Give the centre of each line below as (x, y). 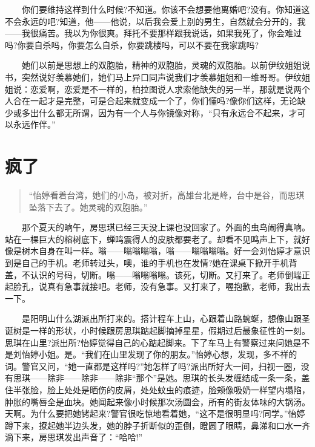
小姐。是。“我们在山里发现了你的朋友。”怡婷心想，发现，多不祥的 (168, 354)
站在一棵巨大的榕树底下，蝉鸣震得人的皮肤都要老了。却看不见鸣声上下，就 (153, 239)
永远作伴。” (34, 124)
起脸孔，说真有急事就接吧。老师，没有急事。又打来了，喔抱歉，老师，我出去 (157, 286)
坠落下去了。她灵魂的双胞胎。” (88, 207)
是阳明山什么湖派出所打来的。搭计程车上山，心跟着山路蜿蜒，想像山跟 (161, 318)
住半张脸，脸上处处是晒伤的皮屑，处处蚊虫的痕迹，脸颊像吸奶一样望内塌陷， (157, 389)
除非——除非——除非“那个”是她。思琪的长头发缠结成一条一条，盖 (178, 378)
